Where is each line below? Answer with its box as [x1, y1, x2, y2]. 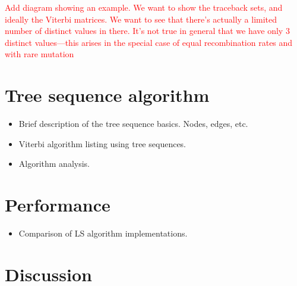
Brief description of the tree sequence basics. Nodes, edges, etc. [18, 117, 248, 130]
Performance [5, 192, 110, 217]
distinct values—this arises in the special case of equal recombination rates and [5, 36, 293, 48]
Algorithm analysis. [18, 157, 90, 170]
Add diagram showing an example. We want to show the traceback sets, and [5, 1, 283, 13]
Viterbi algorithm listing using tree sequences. [18, 137, 186, 150]
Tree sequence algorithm [5, 83, 210, 107]
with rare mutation [5, 48, 74, 60]
